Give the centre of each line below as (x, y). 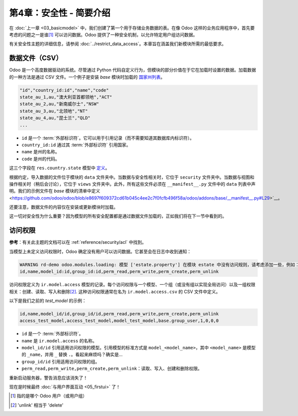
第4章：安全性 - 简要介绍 (60, 13)
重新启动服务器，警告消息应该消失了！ (48, 378)
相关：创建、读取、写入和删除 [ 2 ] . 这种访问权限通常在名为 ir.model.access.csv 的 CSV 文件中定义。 (115, 292)
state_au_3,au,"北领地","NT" (54, 111)
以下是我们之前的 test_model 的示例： (48, 301)
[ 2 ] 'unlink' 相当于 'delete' (37, 405)
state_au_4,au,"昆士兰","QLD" (55, 118)
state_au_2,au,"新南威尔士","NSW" (59, 104)
